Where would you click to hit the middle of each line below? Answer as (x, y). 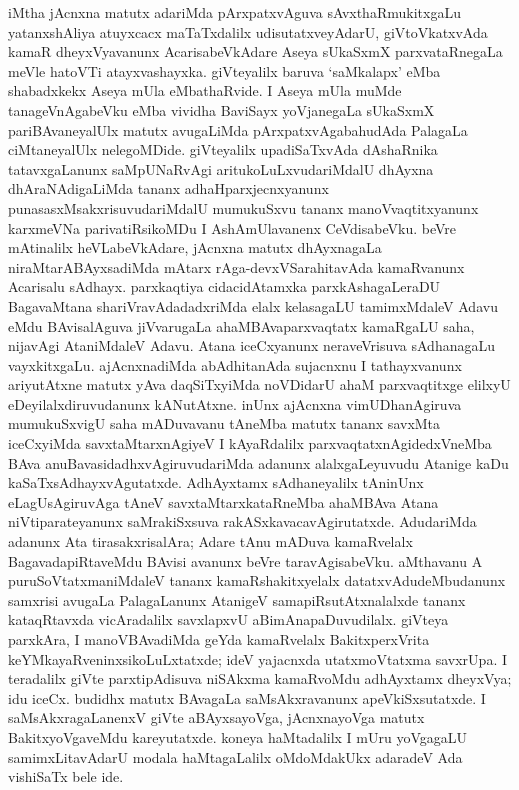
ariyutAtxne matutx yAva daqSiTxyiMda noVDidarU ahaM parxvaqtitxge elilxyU (259, 384)
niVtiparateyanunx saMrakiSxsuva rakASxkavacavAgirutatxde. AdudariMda (242, 521)
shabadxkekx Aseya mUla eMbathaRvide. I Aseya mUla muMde (205, 90)
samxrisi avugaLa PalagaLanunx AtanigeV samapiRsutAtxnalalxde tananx (237, 599)
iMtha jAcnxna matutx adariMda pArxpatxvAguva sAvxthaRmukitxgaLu (234, 12)
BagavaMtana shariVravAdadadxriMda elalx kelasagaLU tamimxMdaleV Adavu (253, 305)
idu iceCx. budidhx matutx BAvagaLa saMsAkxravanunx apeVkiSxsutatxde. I (247, 697)
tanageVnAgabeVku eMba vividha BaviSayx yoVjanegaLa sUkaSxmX (221, 109)
